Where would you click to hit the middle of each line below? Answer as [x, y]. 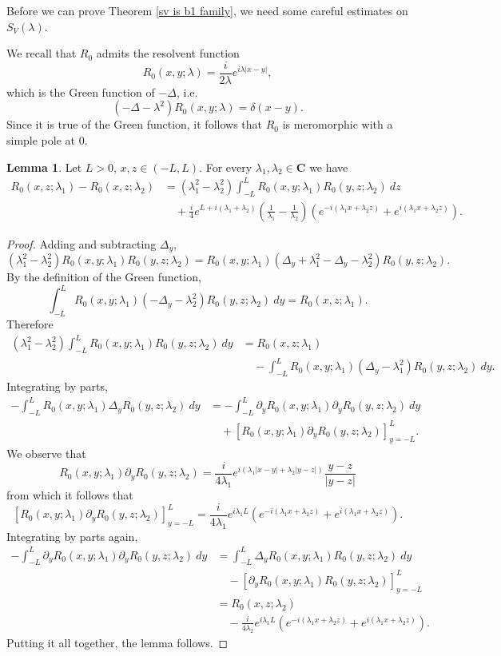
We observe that [46, 453]
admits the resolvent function [168, 53]
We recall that [42, 53]
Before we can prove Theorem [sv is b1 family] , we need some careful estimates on [207, 10]
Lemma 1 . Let [44, 167]
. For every [226, 167]
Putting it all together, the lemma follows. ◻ [117, 642]
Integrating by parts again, [72, 536]
